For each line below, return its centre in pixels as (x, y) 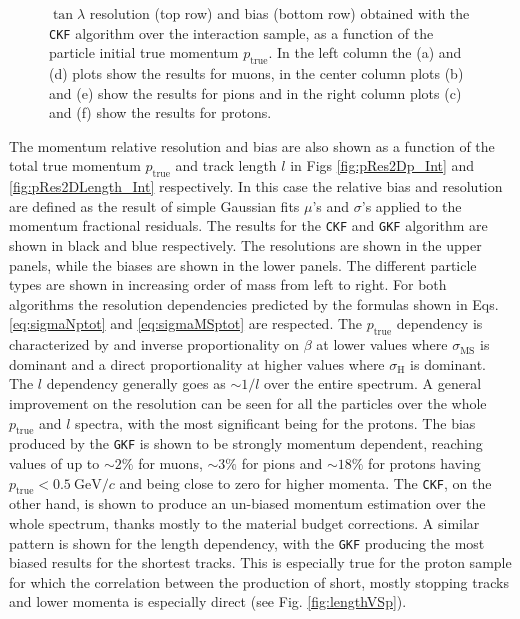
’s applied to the (411, 205)
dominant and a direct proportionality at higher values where (197, 363)
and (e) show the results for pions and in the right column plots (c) (255, 92)
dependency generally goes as (136, 383)
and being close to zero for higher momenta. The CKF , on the (305, 482)
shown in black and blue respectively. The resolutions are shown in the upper (245, 245)
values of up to (54, 463)
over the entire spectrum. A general (373, 383)
